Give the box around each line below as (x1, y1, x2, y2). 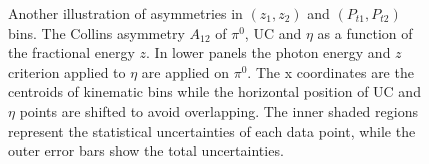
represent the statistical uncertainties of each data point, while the (8, 120, 416, 141)
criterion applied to (8, 61, 126, 82)
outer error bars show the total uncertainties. (8, 140, 284, 161)
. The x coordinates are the (247, 61, 414, 82)
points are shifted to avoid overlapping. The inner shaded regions (19, 100, 418, 121)
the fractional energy (8, 42, 135, 63)
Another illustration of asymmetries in (8, 3, 243, 23)
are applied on (141, 61, 230, 82)
